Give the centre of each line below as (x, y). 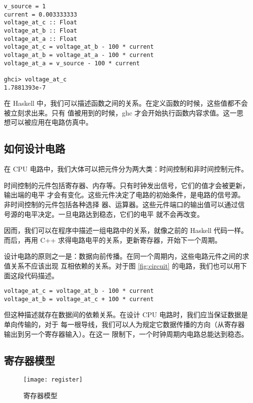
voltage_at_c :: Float (41, 23)
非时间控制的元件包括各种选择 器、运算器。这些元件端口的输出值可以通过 (121, 204)
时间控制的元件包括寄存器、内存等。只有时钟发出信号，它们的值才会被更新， (126, 185)
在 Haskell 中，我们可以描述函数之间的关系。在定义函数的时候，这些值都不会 (126, 103)
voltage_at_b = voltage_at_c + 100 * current (79, 299)
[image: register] (53, 380)
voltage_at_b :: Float (41, 30)
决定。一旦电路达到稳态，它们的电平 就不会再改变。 (121, 214)
